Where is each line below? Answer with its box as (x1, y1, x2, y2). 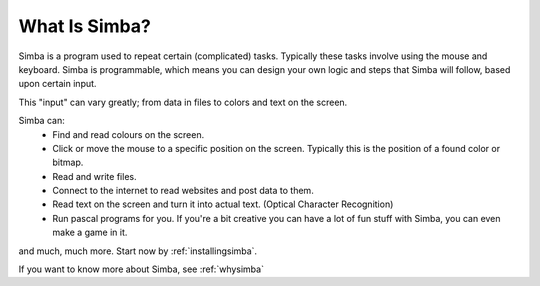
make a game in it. (52, 226, 128, 239)
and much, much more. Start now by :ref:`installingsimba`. (18, 245, 258, 257)
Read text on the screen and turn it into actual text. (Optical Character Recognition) (52, 198, 394, 210)
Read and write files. (52, 170, 137, 182)
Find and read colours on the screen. (52, 128, 205, 140)
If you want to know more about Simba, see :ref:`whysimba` (18, 263, 265, 275)
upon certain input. (18, 78, 97, 90)
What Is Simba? (18, 15, 152, 37)
